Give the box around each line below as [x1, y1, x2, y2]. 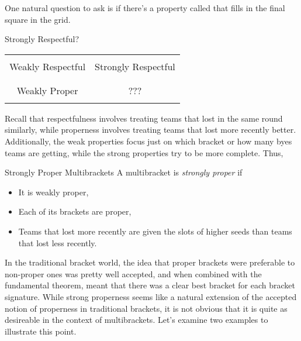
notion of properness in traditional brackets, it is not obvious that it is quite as [5, 302, 288, 314]
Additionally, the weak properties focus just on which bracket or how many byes [5, 135, 292, 147]
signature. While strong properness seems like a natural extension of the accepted [5, 290, 297, 302]
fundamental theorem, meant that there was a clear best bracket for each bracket [5, 279, 295, 291]
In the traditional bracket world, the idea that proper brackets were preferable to [5, 256, 295, 268]
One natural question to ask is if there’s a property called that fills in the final [5, 2, 285, 13]
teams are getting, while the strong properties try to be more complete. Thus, [5, 146, 283, 159]
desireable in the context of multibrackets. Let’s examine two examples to [5, 314, 268, 326]
